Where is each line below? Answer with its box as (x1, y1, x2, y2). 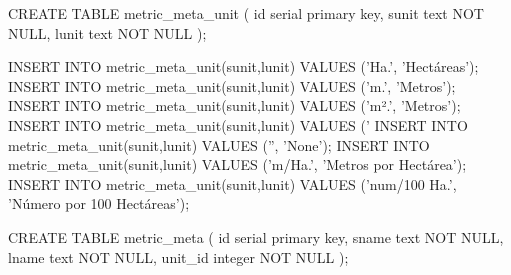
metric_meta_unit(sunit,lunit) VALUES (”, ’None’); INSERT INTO (8, 134, 430, 155)
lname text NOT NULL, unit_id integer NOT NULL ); (8, 246, 349, 267)
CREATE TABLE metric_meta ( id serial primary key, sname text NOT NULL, (8, 226, 504, 247)
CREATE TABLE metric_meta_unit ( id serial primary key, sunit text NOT (8, 3, 484, 23)
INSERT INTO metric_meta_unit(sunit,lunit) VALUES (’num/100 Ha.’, (8, 173, 457, 194)
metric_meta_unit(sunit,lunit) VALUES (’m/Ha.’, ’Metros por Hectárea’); (8, 154, 467, 175)
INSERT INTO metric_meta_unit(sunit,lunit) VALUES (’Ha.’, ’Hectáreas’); (8, 56, 479, 77)
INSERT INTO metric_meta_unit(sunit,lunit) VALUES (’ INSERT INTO (8, 114, 468, 135)
